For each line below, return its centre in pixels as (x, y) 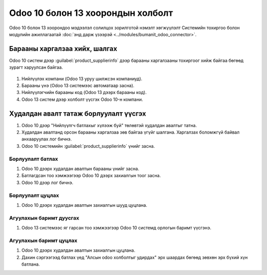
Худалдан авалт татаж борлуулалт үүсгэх (78, 114)
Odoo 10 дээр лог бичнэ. (47, 183)
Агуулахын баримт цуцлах (43, 240)
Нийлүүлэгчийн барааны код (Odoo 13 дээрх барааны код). (84, 92)
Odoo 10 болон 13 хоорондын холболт (91, 13)
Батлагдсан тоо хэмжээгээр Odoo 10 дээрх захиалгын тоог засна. (91, 176)
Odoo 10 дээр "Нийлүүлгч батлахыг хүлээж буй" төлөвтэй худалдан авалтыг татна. (109, 125)
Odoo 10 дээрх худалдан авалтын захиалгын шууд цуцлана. (85, 205)
